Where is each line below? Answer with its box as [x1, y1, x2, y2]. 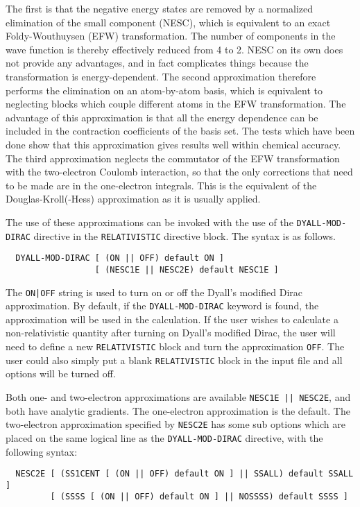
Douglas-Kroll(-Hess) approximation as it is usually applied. [6, 191, 261, 206]
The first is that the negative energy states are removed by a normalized [6, 1, 314, 15]
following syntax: [6, 444, 78, 458]
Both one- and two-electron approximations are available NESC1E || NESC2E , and [6, 389, 351, 404]
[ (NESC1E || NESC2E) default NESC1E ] [94, 264, 279, 275]
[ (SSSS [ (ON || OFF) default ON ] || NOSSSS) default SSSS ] [50, 492, 348, 502]
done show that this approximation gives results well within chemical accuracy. [6, 137, 341, 151]
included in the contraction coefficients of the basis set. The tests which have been [6, 123, 355, 138]
